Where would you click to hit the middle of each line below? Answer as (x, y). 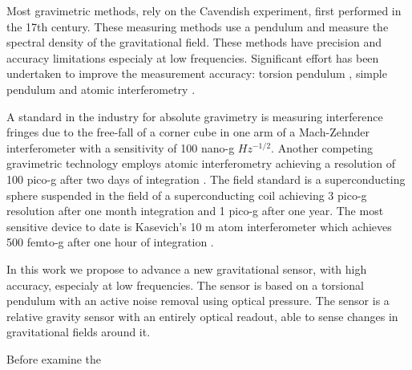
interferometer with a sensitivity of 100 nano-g (121, 147)
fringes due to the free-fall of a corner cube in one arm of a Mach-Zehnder (188, 132)
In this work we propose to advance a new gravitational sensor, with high (187, 268)
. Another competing (322, 147)
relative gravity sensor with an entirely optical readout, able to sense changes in (202, 316)
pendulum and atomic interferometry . (101, 89)
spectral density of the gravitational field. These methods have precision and (194, 42)
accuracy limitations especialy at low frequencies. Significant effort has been (193, 57)
